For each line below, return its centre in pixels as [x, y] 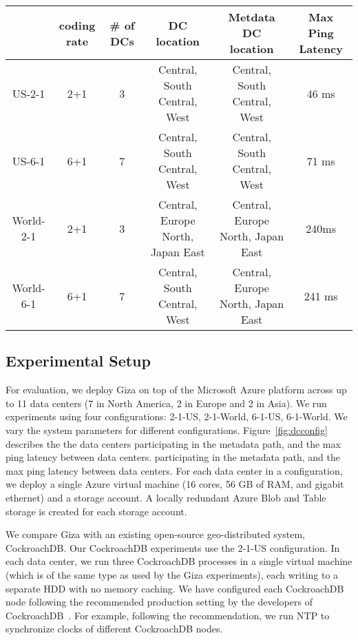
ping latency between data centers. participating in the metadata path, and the [173, 457]
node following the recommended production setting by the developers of [159, 602]
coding [77, 25]
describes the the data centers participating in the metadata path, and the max [173, 443]
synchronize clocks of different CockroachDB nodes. [114, 629]
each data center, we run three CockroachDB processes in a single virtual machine [179, 561]
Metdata [252, 17]
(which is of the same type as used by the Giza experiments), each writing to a [172, 574]
